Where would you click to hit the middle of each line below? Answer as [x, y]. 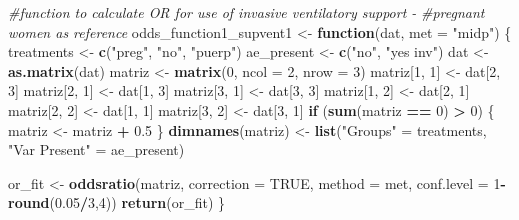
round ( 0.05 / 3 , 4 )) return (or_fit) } [117, 202]
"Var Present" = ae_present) [96, 149]
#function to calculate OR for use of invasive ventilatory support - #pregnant [246, 12]
